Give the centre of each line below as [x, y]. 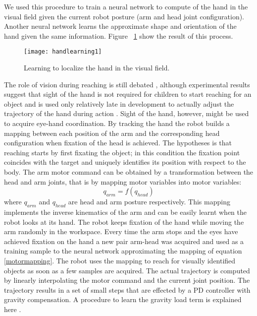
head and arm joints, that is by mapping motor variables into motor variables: [123, 181]
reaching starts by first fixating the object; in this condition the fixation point [122, 152]
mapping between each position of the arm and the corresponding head [112, 133]
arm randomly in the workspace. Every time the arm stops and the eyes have [121, 231]
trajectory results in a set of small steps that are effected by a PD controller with [127, 289]
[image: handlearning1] [63, 52]
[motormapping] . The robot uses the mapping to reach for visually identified [120, 260]
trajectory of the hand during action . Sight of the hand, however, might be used [127, 113]
